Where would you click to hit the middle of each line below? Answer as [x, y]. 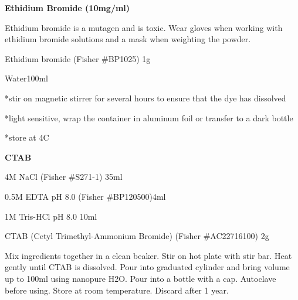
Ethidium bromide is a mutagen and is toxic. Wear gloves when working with [144, 27]
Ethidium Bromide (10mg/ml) [67, 8]
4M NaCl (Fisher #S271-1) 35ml [64, 177]
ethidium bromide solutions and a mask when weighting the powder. [128, 39]
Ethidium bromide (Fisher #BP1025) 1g [78, 58]
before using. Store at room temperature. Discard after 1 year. [117, 290]
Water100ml [26, 78]
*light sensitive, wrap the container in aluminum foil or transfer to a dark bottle [149, 117]
